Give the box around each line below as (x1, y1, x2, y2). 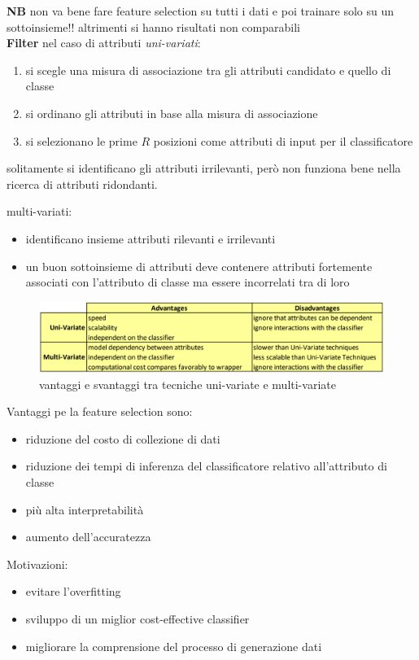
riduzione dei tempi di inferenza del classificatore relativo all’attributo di (25, 457, 387, 474)
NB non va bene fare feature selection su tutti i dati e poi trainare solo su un (7, 2, 395, 19)
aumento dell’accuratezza (25, 528, 151, 545)
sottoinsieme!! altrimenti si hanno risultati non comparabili (7, 18, 300, 35)
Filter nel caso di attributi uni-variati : (7, 34, 201, 51)
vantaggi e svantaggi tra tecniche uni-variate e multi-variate (39, 375, 336, 392)
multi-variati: (7, 203, 72, 220)
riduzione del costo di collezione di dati (25, 430, 220, 447)
